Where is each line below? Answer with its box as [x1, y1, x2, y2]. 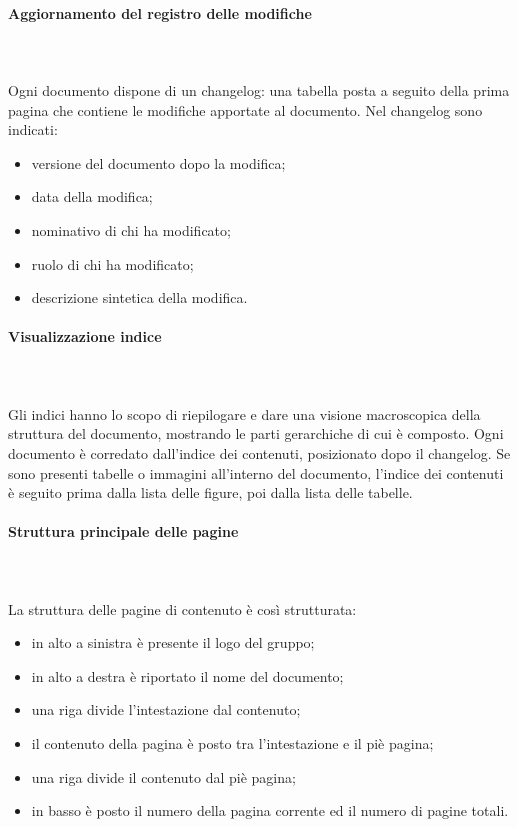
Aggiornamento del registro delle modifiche [8, 2, 312, 23]
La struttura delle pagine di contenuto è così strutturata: [8, 598, 357, 619]
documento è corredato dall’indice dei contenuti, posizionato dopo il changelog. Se [8, 442, 511, 463]
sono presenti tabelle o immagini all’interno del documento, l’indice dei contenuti [8, 462, 504, 483]
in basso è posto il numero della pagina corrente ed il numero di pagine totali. [31, 800, 509, 821]
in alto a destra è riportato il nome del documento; [31, 665, 344, 686]
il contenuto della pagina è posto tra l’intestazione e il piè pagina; [31, 733, 434, 754]
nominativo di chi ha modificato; [31, 219, 231, 240]
